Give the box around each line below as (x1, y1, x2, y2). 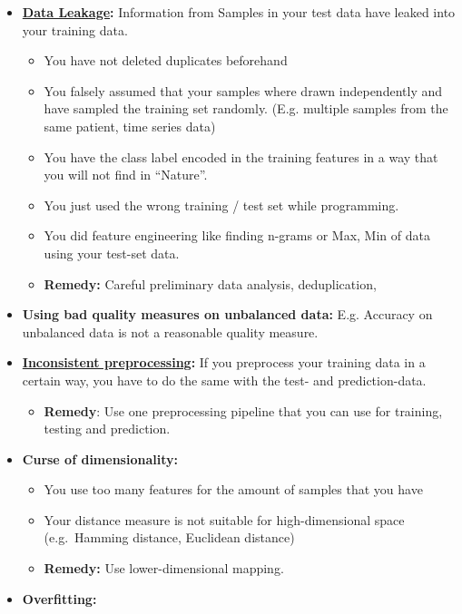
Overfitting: (22, 589, 97, 608)
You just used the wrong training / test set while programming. (44, 195, 399, 214)
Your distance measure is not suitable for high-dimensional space (44, 510, 405, 529)
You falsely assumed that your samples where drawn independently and (44, 81, 443, 100)
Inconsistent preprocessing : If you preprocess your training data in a (22, 353, 426, 372)
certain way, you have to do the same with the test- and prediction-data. (22, 370, 427, 389)
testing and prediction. (44, 419, 171, 438)
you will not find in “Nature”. (44, 165, 208, 184)
